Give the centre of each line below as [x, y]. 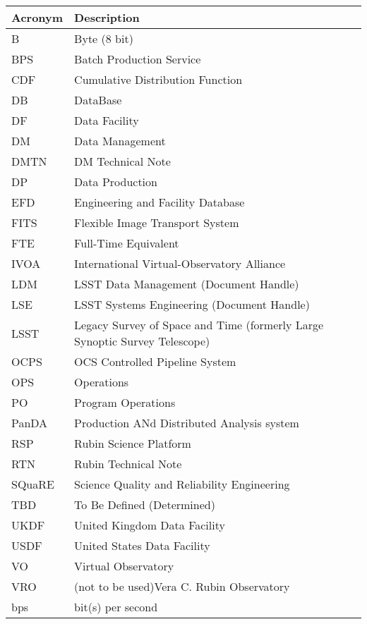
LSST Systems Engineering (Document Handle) [192, 304]
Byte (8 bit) [104, 38]
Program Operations [125, 402]
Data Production [116, 182]
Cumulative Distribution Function [158, 79]
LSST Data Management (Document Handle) [187, 284]
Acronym [37, 17]
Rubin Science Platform [133, 443]
